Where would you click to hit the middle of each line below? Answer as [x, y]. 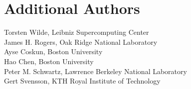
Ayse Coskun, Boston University [53, 51]
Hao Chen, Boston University [49, 61]
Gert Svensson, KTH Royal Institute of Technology [82, 81]
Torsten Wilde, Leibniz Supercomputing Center [77, 32]
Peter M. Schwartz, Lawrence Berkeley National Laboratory [95, 71]
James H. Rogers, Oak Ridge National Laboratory [81, 42]
